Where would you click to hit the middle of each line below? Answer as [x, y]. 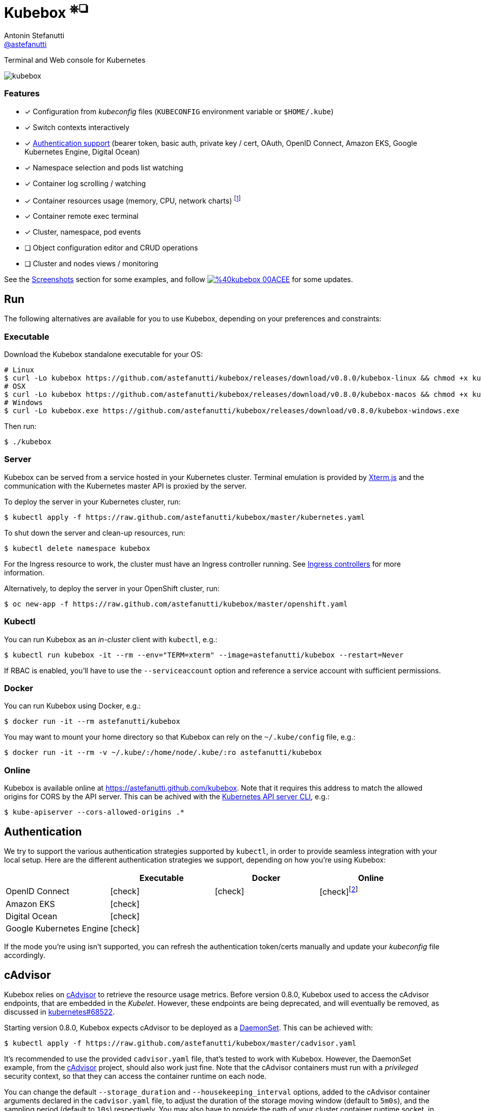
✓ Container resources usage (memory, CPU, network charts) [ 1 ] [133, 200]
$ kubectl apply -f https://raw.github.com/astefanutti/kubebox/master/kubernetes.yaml [185, 517]
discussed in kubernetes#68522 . [59, 1012]
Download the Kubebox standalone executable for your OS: [103, 355]
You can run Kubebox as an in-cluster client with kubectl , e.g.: [111, 639]
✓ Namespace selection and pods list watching [104, 167]
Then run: [20, 426]
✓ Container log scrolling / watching [85, 183]
